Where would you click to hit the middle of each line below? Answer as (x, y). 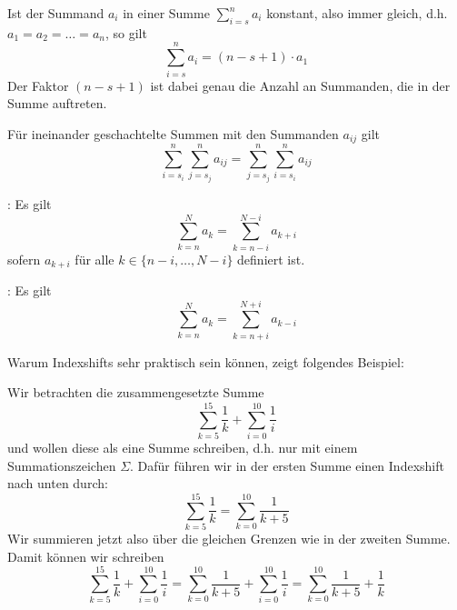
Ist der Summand (56, 13)
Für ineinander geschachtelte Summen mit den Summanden (173, 133)
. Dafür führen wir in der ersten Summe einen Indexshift (287, 465)
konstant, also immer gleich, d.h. (357, 13)
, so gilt (126, 32)
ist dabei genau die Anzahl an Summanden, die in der (300, 85)
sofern (24, 259)
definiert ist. (271, 259)
